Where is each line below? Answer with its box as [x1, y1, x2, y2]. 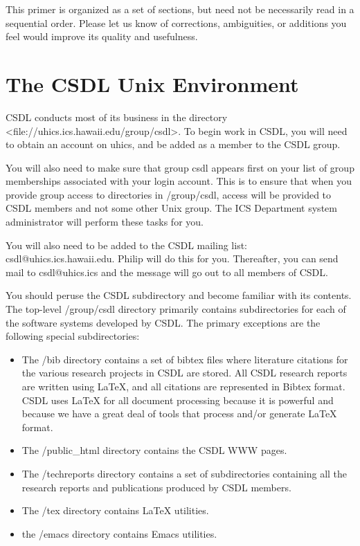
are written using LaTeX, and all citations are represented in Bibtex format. [21, 379, 345, 393]
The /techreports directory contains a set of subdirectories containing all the [21, 466, 348, 480]
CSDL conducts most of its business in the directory [6, 109, 228, 124]
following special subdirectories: [6, 329, 140, 343]
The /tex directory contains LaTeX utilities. [21, 503, 209, 518]
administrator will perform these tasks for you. [6, 215, 204, 229]
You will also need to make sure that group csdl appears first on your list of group [6, 160, 354, 174]
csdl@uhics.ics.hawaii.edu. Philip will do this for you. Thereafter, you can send [6, 251, 339, 266]
